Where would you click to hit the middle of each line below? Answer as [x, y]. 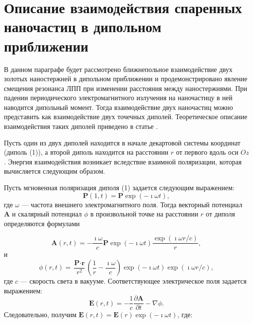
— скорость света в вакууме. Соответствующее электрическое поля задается [133, 281]
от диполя [221, 214]
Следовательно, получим [40, 314]
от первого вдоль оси [207, 152]
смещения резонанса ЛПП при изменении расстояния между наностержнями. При [126, 88]
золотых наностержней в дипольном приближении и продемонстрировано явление [126, 79]
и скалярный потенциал [47, 214]
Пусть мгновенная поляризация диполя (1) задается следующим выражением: [119, 188]
